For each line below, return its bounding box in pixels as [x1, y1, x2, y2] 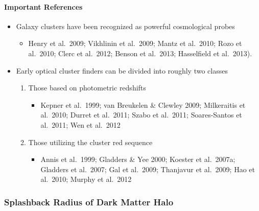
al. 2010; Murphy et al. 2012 [40, 174, 132, 184]
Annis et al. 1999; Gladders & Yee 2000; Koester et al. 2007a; [40, 154, 236, 165]
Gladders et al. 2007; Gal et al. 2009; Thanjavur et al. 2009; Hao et [40, 163, 255, 174]
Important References [4, 1, 83, 12]
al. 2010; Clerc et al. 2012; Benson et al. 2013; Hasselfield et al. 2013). [28, 48, 252, 58]
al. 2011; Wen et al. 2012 [40, 119, 121, 130]
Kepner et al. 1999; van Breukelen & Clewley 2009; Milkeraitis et [40, 99, 246, 110]
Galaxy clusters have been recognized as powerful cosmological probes [16, 20, 235, 31]
